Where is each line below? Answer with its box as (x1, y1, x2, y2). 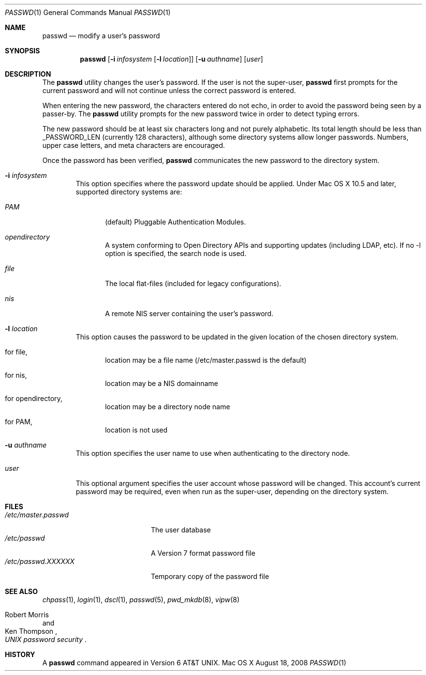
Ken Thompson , (5, 627, 57, 635)
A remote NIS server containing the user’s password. (105, 309, 274, 318)
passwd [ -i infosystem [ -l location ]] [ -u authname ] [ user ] (80, 55, 263, 63)
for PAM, (5, 418, 33, 426)
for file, (5, 348, 28, 356)
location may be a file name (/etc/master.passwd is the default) (105, 356, 307, 364)
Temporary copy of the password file (151, 572, 269, 580)
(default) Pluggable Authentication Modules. (105, 218, 246, 226)
